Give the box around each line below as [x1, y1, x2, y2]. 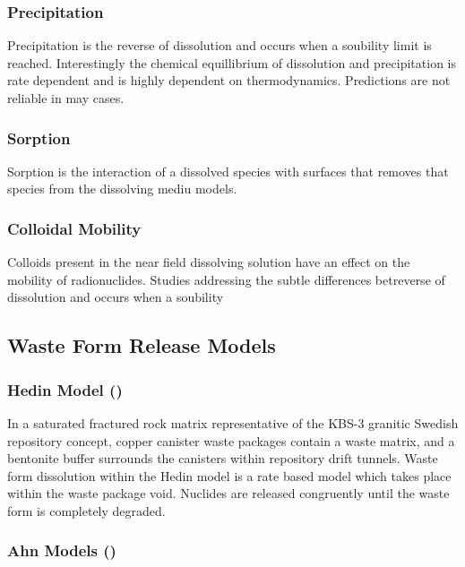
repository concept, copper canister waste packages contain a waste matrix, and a [7, 431, 455, 450]
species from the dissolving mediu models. [7, 179, 237, 198]
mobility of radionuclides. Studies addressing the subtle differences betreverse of [7, 270, 445, 288]
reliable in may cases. [7, 89, 125, 107]
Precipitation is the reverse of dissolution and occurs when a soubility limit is [7, 36, 432, 55]
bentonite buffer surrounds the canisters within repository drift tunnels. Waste [7, 449, 438, 468]
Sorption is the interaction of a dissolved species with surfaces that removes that [7, 161, 449, 180]
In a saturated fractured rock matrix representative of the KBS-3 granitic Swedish [7, 414, 459, 432]
